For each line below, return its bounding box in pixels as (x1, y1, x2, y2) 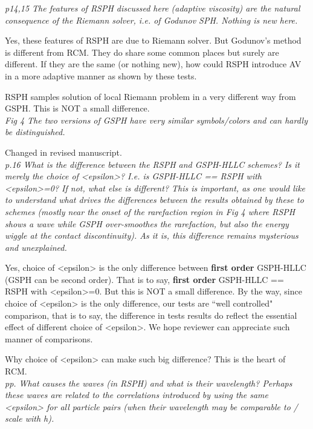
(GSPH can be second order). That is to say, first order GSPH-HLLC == (5, 273, 284, 285)
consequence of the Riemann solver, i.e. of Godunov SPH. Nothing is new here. (5, 13, 298, 26)
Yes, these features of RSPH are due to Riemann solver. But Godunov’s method (5, 34, 302, 47)
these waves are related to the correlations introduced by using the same (5, 388, 269, 401)
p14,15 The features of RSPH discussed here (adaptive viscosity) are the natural (5, 2, 300, 14)
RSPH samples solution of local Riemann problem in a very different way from (5, 90, 296, 102)
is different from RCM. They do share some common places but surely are (5, 45, 279, 58)
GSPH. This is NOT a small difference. (5, 102, 150, 115)
